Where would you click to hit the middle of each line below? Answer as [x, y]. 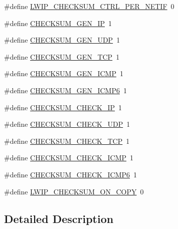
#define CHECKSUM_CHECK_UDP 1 [67, 124]
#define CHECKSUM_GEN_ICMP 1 [64, 73]
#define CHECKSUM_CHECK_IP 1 [63, 107]
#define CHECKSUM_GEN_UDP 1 [62, 40]
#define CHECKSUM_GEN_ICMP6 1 [65, 90]
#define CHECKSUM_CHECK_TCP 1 [67, 141]
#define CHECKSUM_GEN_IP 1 [58, 23]
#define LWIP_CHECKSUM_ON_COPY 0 [74, 191]
